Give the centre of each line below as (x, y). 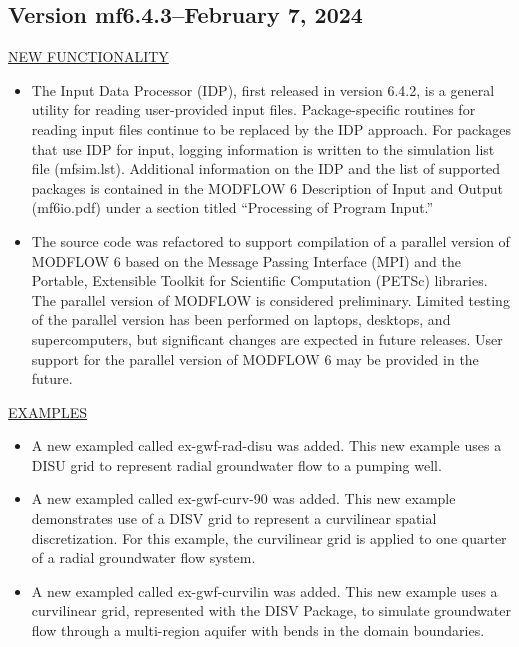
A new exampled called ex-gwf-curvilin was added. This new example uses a (264, 590)
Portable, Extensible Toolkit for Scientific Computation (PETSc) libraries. (259, 280)
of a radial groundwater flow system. (143, 557)
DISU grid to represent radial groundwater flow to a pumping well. (236, 464)
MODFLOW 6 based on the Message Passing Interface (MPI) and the (246, 260)
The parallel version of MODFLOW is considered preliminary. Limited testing (270, 299)
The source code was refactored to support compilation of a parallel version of (270, 240)
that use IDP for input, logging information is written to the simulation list (263, 148)
